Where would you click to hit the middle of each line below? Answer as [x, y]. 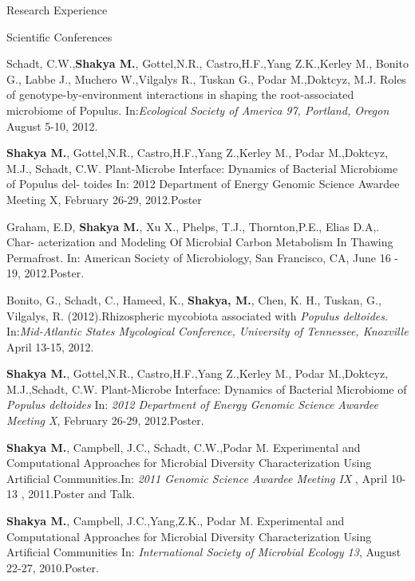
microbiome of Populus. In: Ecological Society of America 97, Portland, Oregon [198, 110]
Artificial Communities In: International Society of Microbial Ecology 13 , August [204, 552]
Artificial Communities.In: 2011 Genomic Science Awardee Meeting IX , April [197, 478]
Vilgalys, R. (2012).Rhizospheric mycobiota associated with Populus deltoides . [197, 315]
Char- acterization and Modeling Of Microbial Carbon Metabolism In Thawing [200, 242]
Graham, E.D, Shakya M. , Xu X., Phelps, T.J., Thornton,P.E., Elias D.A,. [193, 226]
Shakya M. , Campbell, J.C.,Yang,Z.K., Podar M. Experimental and [176, 521]
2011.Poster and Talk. [81, 494]
